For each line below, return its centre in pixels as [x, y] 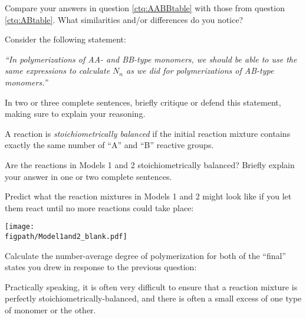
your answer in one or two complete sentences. [88, 176]
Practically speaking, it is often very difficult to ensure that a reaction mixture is [151, 286]
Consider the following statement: [65, 39]
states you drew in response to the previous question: [101, 267]
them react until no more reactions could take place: [99, 207]
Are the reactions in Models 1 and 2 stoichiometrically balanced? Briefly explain [150, 164]
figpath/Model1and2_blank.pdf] [66, 236]
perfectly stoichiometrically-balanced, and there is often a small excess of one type [153, 298]
